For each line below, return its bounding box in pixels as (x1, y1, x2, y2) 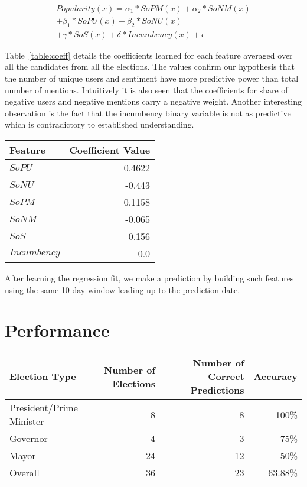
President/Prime (9, 401, 78, 415)
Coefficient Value (69, 143, 151, 157)
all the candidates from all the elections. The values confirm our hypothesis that (5, 60, 295, 73)
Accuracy (253, 369, 298, 384)
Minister (9, 414, 44, 428)
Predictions (190, 383, 244, 397)
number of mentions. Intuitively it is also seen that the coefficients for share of (5, 83, 288, 96)
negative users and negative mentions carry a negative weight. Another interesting (5, 95, 302, 108)
